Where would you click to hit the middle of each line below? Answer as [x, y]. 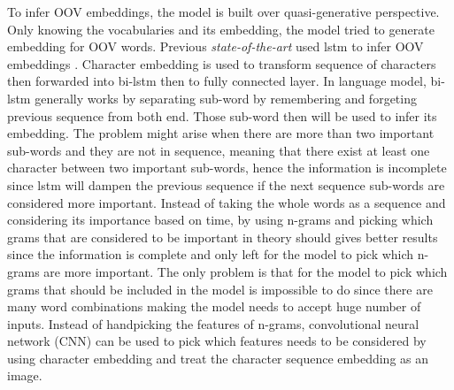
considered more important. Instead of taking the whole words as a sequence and [227, 202]
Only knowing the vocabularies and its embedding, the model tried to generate [221, 29]
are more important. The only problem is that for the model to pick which [246, 271]
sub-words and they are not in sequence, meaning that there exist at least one [219, 150]
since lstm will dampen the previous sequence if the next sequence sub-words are [226, 184]
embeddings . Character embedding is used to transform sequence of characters [222, 63]
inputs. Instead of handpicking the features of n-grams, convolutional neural [213, 323]
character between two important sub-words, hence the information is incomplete [227, 168]
